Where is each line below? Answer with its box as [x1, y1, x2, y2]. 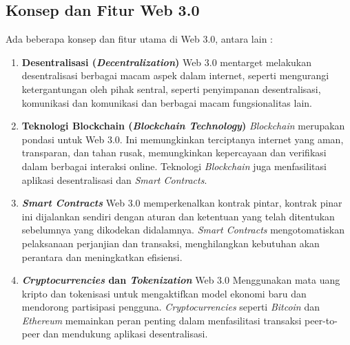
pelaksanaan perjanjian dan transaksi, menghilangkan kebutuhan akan [21, 236, 320, 250]
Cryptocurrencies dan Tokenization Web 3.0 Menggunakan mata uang [21, 273, 340, 287]
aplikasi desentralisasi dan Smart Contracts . [21, 172, 207, 187]
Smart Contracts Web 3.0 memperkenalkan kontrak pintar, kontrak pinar [21, 196, 342, 210]
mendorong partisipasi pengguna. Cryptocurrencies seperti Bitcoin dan [21, 300, 320, 314]
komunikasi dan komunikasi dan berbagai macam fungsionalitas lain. [21, 95, 312, 109]
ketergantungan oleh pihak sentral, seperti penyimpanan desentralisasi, [21, 81, 321, 96]
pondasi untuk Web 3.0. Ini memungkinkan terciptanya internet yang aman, [21, 132, 344, 146]
